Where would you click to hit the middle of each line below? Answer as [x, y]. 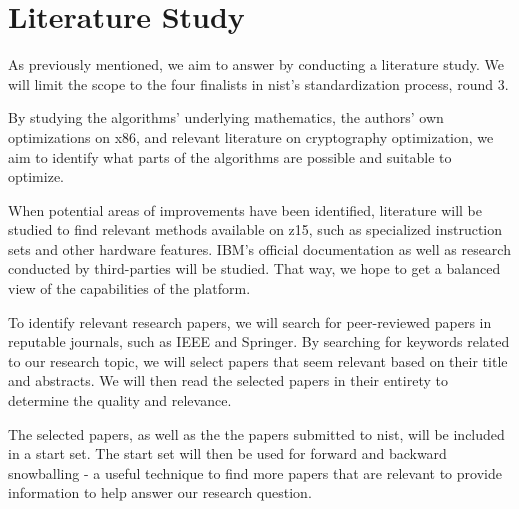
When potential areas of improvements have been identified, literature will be [245, 209]
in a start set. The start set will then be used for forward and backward [227, 453]
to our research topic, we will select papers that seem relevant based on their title [258, 360]
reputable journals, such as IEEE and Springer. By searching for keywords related [259, 341]
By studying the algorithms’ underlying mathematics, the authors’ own [226, 117]
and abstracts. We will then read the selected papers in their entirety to [228, 380]
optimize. [36, 176]
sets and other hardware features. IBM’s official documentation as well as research [259, 248]
